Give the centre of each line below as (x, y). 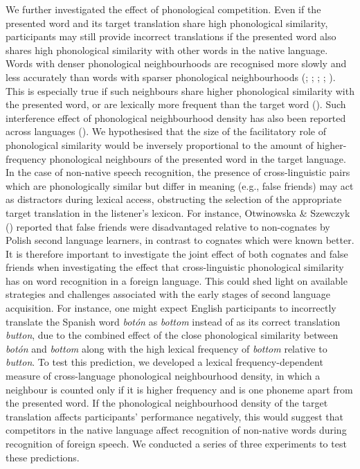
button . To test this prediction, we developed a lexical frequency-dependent (164, 362)
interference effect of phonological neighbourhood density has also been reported (176, 117)
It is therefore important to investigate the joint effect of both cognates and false (177, 253)
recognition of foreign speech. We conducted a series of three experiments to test (176, 443)
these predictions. (43, 457)
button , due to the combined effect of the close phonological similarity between (172, 335)
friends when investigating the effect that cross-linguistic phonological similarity (175, 267)
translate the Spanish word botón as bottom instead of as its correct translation (173, 321)
